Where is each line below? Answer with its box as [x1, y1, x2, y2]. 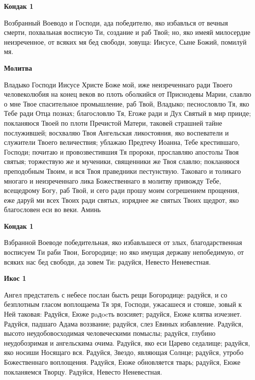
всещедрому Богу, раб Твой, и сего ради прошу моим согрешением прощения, [4, 185, 239, 195]
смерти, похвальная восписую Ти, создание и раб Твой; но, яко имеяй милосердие [4, 27, 251, 37]
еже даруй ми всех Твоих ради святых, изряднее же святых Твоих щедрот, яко [4, 194, 239, 205]
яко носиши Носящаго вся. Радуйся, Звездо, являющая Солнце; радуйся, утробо [4, 347, 244, 357]
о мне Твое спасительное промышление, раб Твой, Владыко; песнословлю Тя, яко [4, 98, 249, 109]
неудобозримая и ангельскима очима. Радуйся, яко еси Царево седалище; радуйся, [4, 337, 250, 348]
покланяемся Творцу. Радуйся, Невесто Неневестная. [4, 366, 162, 377]
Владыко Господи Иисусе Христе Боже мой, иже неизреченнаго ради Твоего [4, 79, 232, 89]
